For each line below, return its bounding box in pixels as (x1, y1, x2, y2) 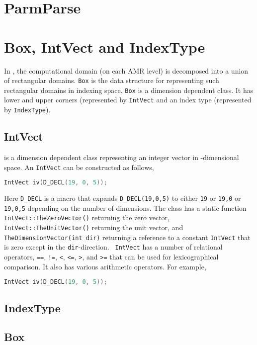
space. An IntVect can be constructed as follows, (4, 162, 154, 172)
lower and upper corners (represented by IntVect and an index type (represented (4, 94, 252, 105)
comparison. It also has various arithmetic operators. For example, (4, 261, 206, 271)
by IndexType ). (4, 104, 51, 115)
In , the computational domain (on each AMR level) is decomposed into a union (4, 65, 249, 76)
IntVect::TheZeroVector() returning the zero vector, (4, 212, 170, 223)
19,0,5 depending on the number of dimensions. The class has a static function (4, 202, 247, 213)
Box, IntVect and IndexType (4, 36, 205, 57)
